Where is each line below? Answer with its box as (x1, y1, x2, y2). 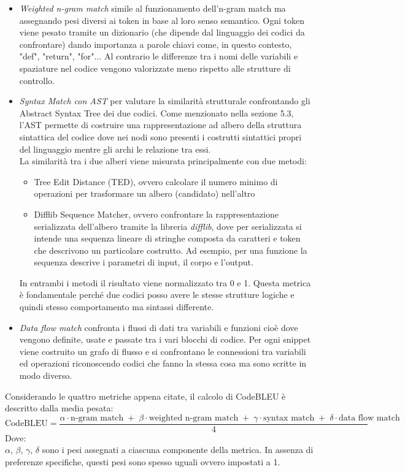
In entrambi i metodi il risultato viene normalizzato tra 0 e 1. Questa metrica (19, 276, 311, 289)
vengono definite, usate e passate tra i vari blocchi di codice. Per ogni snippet (19, 333, 311, 346)
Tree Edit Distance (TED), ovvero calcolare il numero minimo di (34, 175, 278, 188)
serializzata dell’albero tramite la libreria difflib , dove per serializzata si (34, 219, 302, 232)
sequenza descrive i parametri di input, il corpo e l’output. (34, 256, 253, 268)
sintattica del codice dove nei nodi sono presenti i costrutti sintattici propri (19, 130, 302, 143)
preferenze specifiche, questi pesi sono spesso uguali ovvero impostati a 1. (5, 455, 280, 468)
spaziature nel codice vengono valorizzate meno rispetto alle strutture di (19, 61, 291, 74)
